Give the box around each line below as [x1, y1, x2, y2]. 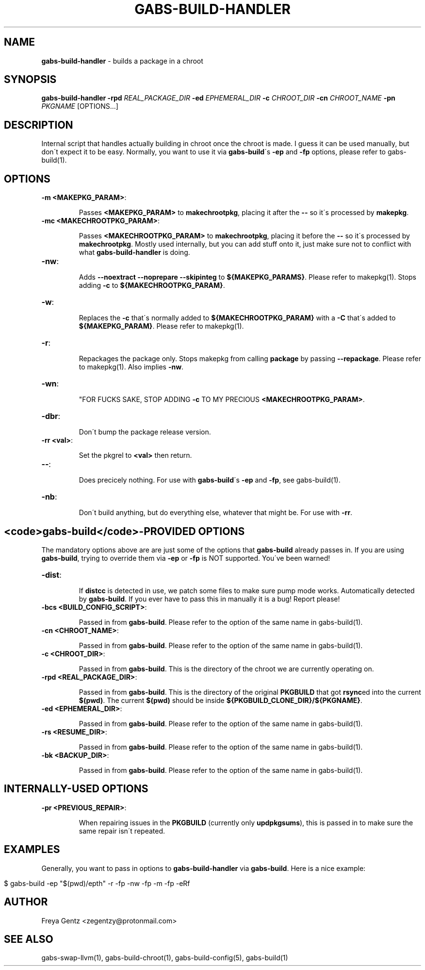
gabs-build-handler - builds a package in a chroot [41, 56, 203, 65]
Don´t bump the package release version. [79, 428, 211, 436]
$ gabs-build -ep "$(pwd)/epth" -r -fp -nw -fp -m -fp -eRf [4, 879, 190, 887]
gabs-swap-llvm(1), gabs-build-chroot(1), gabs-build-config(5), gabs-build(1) [41, 953, 288, 962]
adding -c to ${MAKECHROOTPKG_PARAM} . [79, 281, 225, 290]
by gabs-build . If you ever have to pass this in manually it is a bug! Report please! [79, 594, 340, 603]
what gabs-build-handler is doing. [79, 248, 190, 257]
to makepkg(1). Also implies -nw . [79, 363, 184, 371]
